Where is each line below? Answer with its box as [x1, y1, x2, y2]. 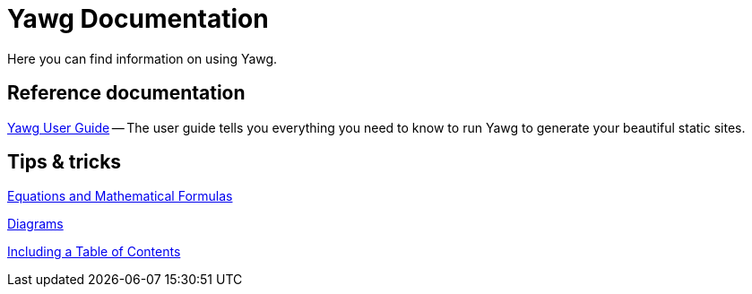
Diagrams [7, 216, 64, 232]
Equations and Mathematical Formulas [7, 188, 233, 204]
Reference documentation [7, 82, 246, 105]
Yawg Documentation [7, 4, 269, 34]
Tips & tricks [7, 151, 122, 174]
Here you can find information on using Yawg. [7, 50, 278, 66]
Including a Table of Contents [7, 244, 181, 260]
